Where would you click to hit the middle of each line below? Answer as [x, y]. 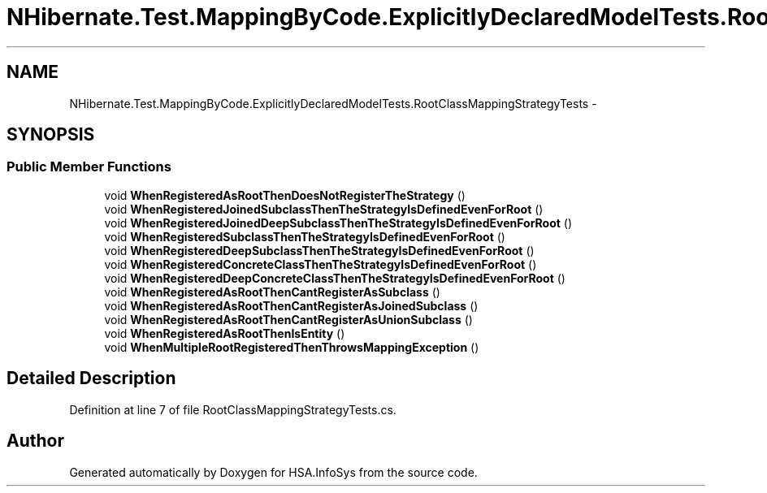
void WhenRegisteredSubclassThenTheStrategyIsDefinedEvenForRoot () [305, 236]
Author [35, 441]
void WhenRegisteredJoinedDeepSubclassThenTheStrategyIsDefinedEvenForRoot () [338, 223]
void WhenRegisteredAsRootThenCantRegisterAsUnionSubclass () [288, 319]
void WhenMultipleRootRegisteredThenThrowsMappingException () [292, 347]
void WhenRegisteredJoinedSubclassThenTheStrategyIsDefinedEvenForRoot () [324, 209]
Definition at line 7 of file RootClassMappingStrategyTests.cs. [233, 409]
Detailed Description [91, 378]
